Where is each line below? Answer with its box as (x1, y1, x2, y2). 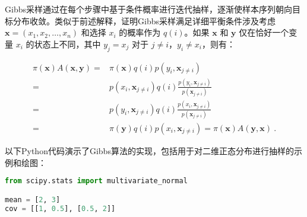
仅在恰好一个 (239, 26, 289, 39)
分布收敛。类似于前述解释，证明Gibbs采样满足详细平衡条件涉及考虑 (12, 14, 276, 27)
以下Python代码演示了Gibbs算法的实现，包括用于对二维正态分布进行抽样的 (5, 144, 294, 157)
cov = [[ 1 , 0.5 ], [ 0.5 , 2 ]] (5, 204, 116, 213)
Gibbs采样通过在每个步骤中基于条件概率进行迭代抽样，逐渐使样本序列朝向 (5, 3, 292, 15)
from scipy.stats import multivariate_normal (5, 177, 188, 186)
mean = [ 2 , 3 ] (5, 195, 61, 204)
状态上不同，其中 (34, 37, 101, 50)
